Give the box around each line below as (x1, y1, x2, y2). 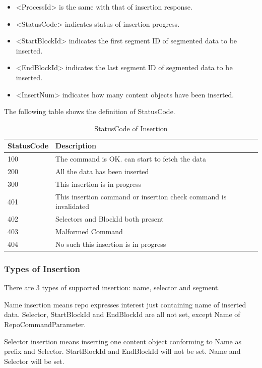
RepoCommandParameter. (4, 319, 86, 329)
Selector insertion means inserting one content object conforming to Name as (4, 336, 241, 346)
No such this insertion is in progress (55, 238, 166, 249)
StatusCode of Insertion (94, 123, 168, 133)
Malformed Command (55, 226, 123, 236)
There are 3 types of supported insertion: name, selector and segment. (4, 282, 220, 293)
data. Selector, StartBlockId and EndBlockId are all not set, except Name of (4, 309, 240, 320)
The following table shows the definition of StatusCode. (4, 106, 175, 117)
